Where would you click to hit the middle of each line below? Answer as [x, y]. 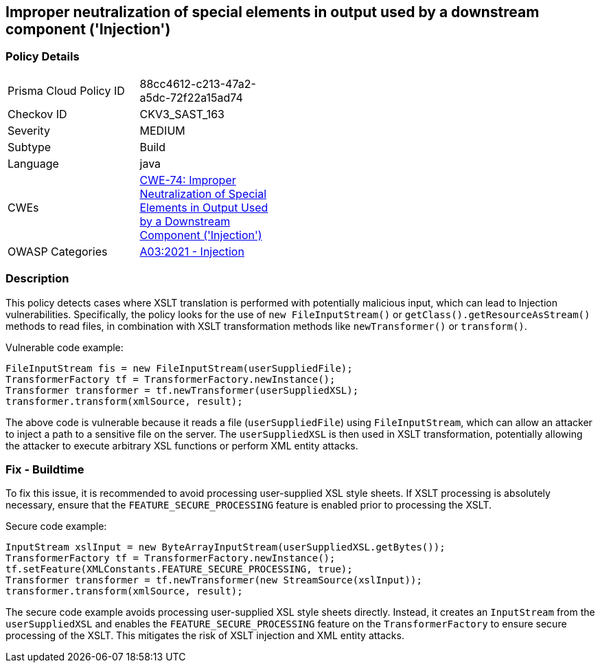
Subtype [30, 147]
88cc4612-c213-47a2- [198, 83]
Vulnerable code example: [65, 347]
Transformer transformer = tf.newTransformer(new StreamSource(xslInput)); [214, 580]
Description [37, 279]
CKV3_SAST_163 [182, 114]
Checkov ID [37, 114]
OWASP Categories [58, 251]
